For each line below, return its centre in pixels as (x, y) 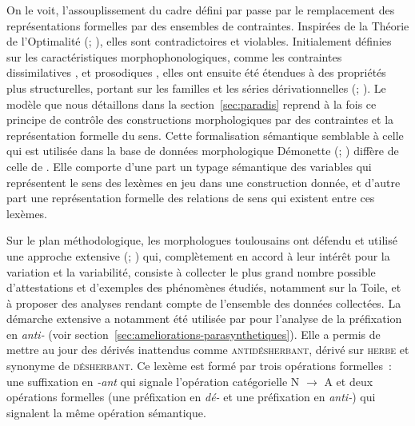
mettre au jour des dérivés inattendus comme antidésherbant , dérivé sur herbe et (208, 350)
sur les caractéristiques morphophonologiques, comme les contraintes (174, 56)
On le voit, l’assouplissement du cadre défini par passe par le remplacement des (201, 10)
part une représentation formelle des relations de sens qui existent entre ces (191, 198)
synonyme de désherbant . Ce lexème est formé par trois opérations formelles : (199, 366)
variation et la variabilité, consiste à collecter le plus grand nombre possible (191, 271)
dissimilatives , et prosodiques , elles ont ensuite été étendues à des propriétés (196, 72)
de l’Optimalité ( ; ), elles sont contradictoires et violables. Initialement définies (199, 41)
